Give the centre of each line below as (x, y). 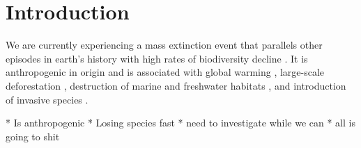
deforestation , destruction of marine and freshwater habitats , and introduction (176, 85)
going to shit (33, 136)
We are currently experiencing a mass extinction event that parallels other (164, 45)
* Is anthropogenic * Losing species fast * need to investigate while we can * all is (180, 123)
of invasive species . (47, 99)
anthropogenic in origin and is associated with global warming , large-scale (165, 72)
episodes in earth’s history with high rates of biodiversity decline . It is (157, 58)
